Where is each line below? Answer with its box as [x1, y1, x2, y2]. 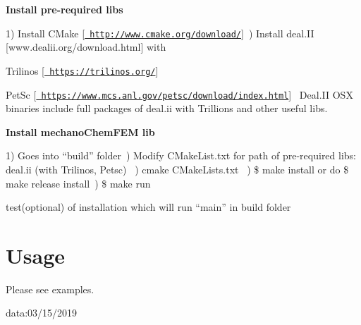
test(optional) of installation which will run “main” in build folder [6, 200, 291, 214]
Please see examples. [6, 281, 94, 296]
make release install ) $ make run [6, 176, 151, 190]
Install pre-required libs [6, 2, 123, 16]
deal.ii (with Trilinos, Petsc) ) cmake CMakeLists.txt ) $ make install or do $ [6, 161, 349, 176]
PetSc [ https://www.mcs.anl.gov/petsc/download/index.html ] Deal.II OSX [6, 87, 353, 102]
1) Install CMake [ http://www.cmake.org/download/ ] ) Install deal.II [6, 25, 314, 40]
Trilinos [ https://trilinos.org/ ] [6, 63, 159, 78]
